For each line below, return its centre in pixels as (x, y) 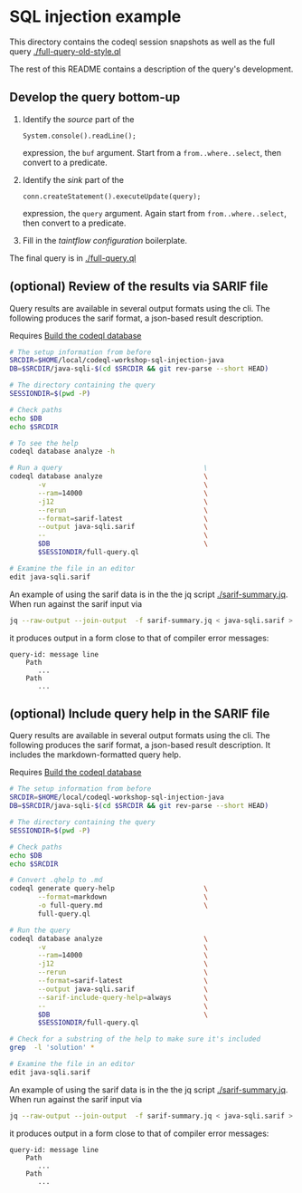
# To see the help (44, 443)
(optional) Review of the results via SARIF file (139, 287)
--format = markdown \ (123, 897)
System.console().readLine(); (80, 136)
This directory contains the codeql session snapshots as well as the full (142, 42)
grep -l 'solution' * (52, 1048)
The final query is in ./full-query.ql (73, 258)
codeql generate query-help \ (109, 889)
